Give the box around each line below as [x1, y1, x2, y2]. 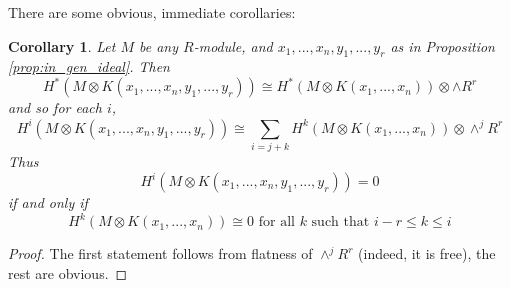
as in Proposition [390, 35, 495, 56]
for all [258, 215, 295, 230]
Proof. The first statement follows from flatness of [8, 243, 313, 264]
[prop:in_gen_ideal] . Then [8, 56, 170, 77]
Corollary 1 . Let [8, 35, 116, 56]
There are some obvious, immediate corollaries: [8, 2, 296, 22]
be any [139, 35, 179, 56]
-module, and [193, 35, 273, 56]
